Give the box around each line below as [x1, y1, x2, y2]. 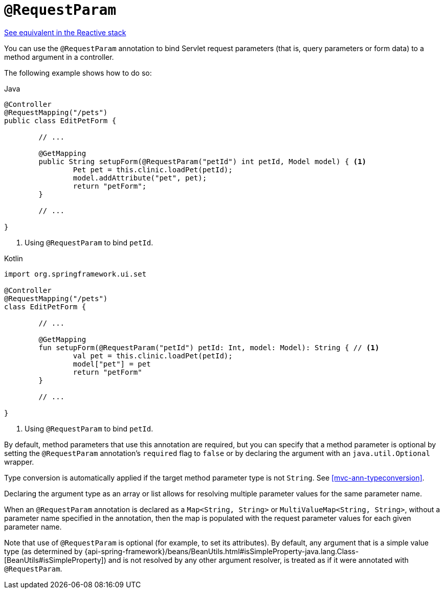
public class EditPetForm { [4, 116, 117, 125]
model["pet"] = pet [73, 359, 151, 368]
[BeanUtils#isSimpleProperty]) [4, 555, 106, 564]
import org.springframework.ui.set [4, 269, 147, 278]
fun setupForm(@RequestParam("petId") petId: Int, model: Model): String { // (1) [38, 343, 380, 352]
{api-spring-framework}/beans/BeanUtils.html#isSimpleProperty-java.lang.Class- [84, 546, 359, 556]
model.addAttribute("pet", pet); [73, 173, 207, 182]
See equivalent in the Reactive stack [4, 28, 126, 37]
